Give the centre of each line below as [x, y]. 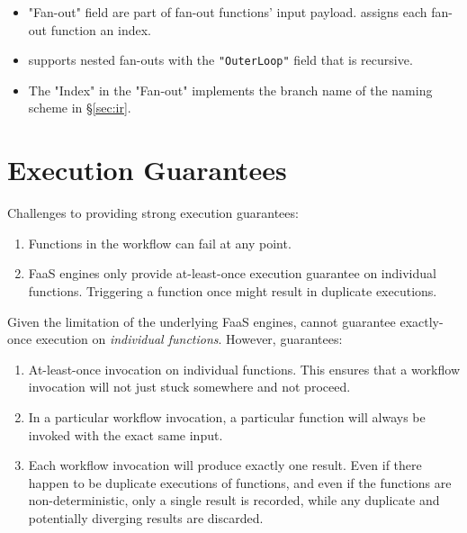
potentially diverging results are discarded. [146, 517]
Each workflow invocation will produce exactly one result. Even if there [225, 465]
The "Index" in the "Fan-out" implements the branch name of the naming [230, 90]
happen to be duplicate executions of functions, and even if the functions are [240, 482]
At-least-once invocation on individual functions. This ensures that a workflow [244, 369]
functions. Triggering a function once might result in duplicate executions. [233, 290]
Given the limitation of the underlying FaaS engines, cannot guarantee [202, 321]
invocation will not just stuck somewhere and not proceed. [189, 387]
